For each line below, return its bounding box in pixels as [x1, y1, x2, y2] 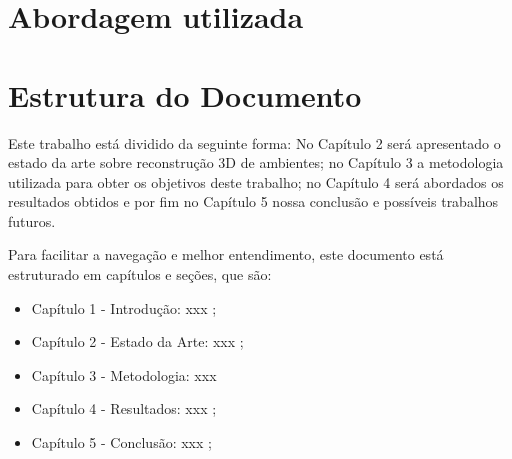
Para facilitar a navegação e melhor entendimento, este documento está [8, 244, 444, 265]
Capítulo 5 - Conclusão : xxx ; [31, 432, 212, 453]
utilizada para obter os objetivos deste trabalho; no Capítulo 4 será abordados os [8, 171, 504, 192]
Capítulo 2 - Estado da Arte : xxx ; [31, 331, 244, 352]
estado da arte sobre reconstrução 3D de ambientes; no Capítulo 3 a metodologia [8, 152, 504, 173]
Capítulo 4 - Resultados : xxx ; [31, 398, 217, 419]
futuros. [8, 210, 56, 231]
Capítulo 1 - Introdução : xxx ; [31, 297, 217, 318]
